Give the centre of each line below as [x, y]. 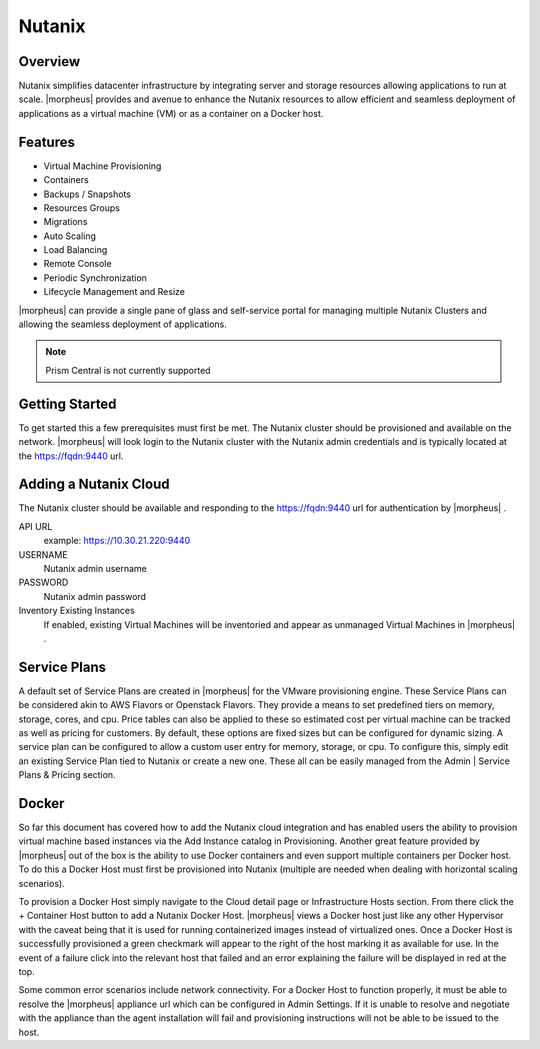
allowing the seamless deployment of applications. [122, 324]
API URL [35, 526]
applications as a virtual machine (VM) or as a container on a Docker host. [171, 113]
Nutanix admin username [95, 568]
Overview [49, 61]
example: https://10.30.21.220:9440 [117, 541]
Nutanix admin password [95, 596]
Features [46, 141]
